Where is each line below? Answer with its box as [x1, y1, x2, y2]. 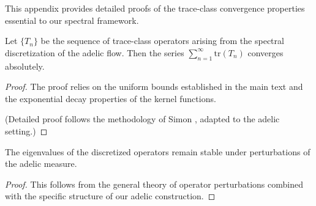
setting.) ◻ [5, 124, 48, 137]
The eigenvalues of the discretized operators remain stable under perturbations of [5, 145, 310, 158]
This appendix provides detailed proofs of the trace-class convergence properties [5, 2, 305, 14]
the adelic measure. [5, 157, 77, 170]
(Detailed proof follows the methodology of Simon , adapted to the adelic [5, 112, 280, 125]
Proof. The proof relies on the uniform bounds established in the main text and [5, 80, 303, 93]
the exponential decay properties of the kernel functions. [5, 92, 216, 105]
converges [247, 46, 284, 59]
